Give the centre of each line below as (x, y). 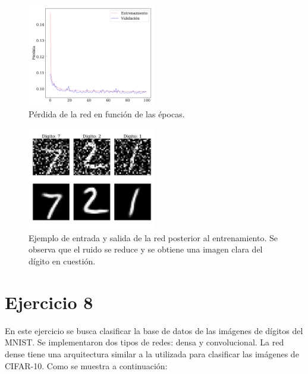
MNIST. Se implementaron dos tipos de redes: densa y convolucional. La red (144, 342)
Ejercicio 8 (49, 302)
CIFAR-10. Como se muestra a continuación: (86, 365)
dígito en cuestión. (62, 261)
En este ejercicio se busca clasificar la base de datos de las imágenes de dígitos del (154, 330)
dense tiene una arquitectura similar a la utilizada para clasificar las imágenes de (152, 353)
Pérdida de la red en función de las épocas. (107, 114)
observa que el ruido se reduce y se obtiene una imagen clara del (146, 249)
